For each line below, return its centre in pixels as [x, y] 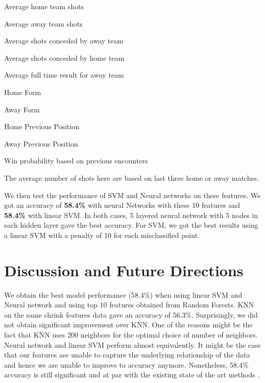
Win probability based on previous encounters [76, 161]
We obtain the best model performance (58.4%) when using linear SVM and [123, 294]
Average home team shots [44, 6]
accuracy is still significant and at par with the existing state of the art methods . [132, 375]
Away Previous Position [41, 143]
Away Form [22, 109]
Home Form [23, 92]
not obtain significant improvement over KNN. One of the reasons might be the [128, 325]
